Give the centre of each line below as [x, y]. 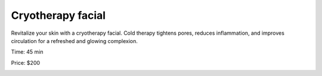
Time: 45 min [27, 52]
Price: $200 [26, 62]
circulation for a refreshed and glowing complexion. [75, 41]
